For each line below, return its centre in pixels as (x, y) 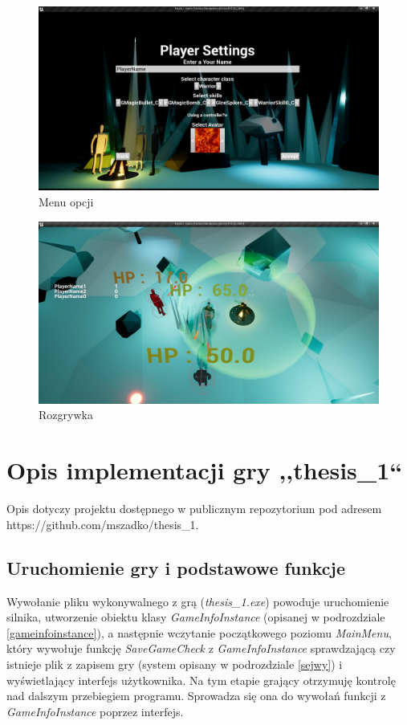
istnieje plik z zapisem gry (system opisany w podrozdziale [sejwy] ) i (175, 664)
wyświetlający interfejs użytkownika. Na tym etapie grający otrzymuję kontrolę (201, 680)
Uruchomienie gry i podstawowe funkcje (176, 567)
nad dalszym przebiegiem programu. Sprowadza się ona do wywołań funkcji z (196, 696)
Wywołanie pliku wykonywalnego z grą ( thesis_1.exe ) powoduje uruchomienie (198, 601)
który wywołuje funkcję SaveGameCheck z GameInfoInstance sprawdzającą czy (201, 648)
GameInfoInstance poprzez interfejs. (95, 711)
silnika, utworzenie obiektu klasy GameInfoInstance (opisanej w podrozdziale (196, 617)
